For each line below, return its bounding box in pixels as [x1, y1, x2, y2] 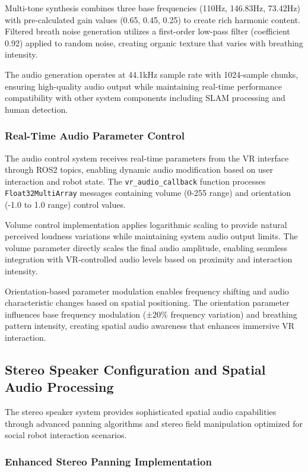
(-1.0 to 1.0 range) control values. [5, 198, 126, 211]
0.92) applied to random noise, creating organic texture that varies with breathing [5, 36, 303, 49]
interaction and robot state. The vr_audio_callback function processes [5, 175, 266, 187]
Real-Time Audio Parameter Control [5, 128, 185, 143]
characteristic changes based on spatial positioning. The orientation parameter [5, 296, 290, 309]
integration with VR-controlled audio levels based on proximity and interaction [5, 253, 293, 265]
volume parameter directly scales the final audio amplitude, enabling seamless [5, 241, 288, 254]
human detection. [5, 103, 68, 115]
